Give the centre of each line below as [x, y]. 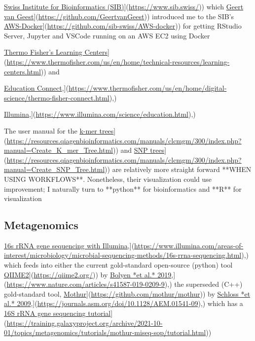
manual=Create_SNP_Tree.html [55, 169]
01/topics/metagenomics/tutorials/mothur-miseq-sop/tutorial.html [105, 332]
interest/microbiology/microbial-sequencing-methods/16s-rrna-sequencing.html [123, 255]
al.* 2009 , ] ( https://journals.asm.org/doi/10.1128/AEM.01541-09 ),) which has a [124, 303]
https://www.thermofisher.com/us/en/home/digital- [147, 88]
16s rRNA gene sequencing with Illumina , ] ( [69, 245]
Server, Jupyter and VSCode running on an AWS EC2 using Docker [107, 35]
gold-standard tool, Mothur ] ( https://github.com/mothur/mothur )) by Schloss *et [127, 293]
